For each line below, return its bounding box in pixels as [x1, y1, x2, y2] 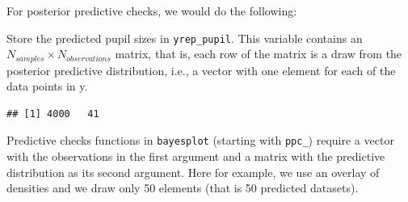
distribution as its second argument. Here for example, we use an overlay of [6, 163, 380, 180]
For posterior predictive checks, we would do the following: [6, 2, 297, 19]
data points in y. [6, 78, 88, 95]
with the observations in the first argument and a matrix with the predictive [6, 148, 385, 165]
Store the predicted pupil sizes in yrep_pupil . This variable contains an [6, 29, 363, 46]
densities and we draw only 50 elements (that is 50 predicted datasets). [6, 179, 359, 196]
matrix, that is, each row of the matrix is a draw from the [115, 45, 402, 62]
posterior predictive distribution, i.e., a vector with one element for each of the [6, 61, 396, 78]
